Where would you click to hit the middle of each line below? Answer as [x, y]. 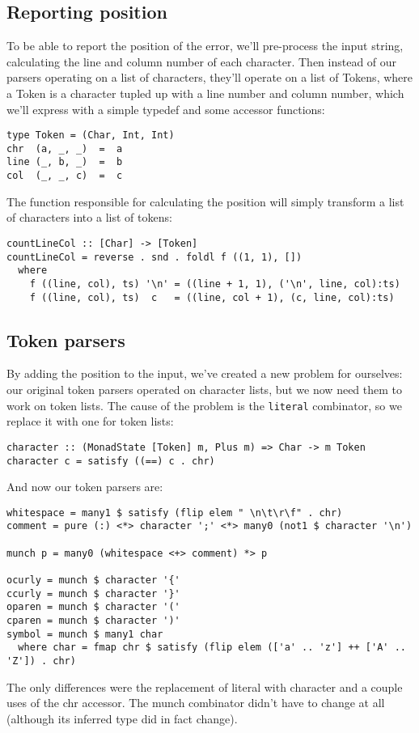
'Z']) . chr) [41, 661]
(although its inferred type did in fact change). [122, 718]
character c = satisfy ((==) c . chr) [111, 461]
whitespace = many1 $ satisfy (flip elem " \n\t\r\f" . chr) [175, 513]
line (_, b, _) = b [65, 162]
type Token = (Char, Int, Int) [91, 136]
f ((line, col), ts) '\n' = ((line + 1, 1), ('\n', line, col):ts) [215, 284]
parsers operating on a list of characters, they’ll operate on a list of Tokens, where [209, 77]
